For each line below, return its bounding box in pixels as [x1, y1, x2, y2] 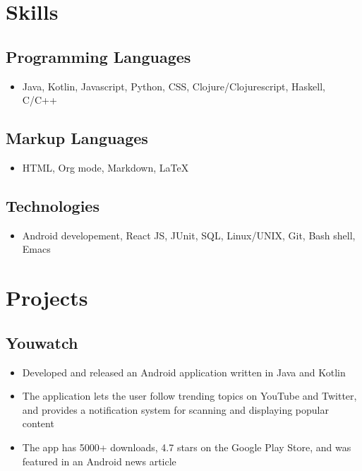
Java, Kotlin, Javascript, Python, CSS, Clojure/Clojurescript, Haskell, [22, 78, 325, 93]
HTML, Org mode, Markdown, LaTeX [22, 160, 189, 174]
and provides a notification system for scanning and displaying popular [22, 402, 329, 417]
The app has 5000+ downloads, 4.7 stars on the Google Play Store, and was [22, 439, 351, 454]
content [22, 416, 54, 431]
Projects [6, 283, 88, 312]
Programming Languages [6, 45, 191, 67]
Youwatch [6, 331, 78, 353]
